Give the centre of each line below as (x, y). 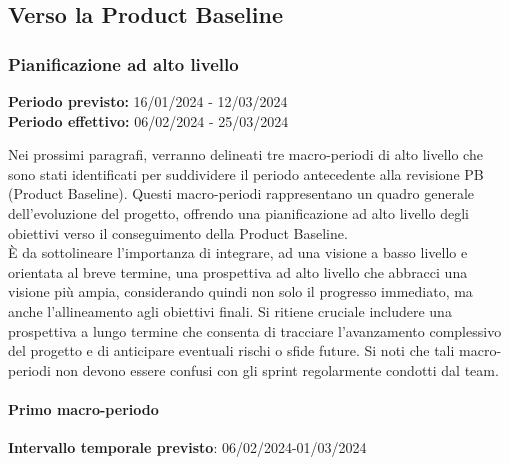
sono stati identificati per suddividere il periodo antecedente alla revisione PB (246, 173)
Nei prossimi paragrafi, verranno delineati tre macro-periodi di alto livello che (245, 154)
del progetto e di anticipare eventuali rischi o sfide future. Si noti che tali (231, 350)
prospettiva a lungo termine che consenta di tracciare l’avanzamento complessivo (255, 330)
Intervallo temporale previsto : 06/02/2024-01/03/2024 (187, 447)
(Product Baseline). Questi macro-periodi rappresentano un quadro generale (241, 193)
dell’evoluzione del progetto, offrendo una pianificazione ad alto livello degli (238, 212)
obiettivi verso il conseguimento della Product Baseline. (178, 232)
